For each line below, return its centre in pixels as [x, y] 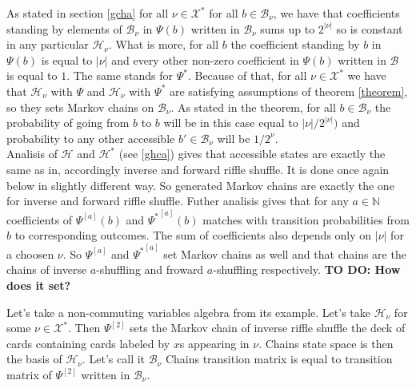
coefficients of [40, 219]
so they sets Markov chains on [80, 107]
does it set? [39, 285]
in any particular [48, 44]
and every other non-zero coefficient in [205, 59]
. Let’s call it [114, 359]
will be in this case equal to [231, 123]
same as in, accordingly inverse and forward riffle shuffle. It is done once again [198, 169]
